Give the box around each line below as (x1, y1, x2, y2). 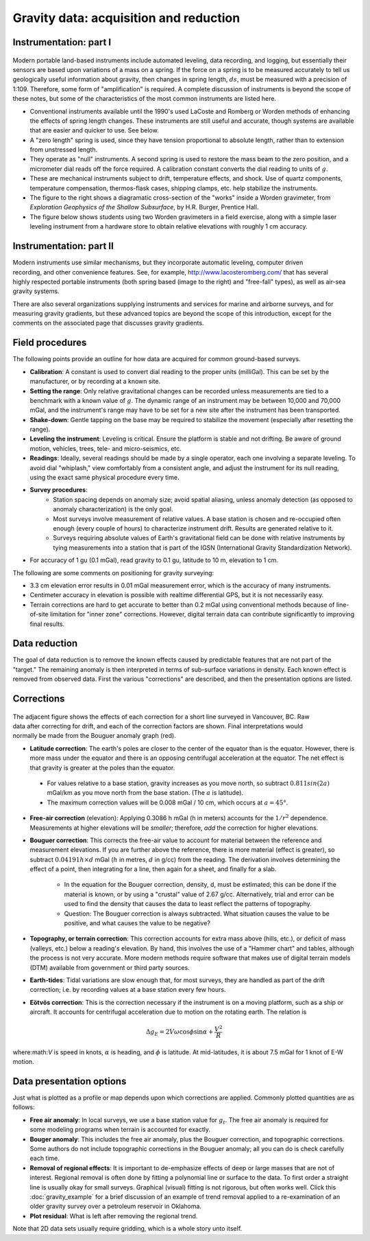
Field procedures (12, 337, 87, 349)
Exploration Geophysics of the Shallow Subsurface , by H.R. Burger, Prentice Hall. (29, 203, 259, 211)
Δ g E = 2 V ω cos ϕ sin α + (145, 1028, 214, 1037)
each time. (29, 1154, 60, 1163)
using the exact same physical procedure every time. (29, 474, 180, 482)
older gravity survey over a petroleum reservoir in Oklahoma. (29, 1202, 202, 1211)
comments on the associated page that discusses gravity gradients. (12, 319, 204, 327)
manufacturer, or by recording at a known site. (29, 378, 161, 386)
